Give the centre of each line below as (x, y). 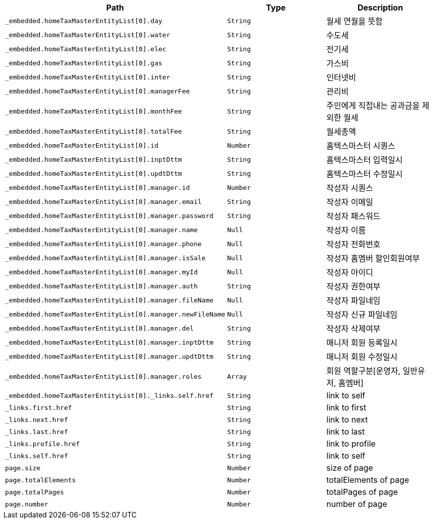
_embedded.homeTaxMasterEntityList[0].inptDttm (94, 159)
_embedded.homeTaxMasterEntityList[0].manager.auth (101, 286)
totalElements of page (368, 480)
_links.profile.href (42, 444)
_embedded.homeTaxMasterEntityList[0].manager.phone (103, 244)
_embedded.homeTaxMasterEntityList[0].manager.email (103, 201)
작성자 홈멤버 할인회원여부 (373, 258)
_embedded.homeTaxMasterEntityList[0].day (84, 21)
